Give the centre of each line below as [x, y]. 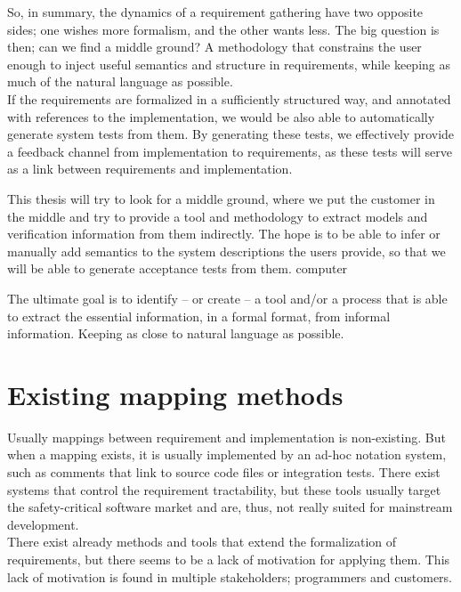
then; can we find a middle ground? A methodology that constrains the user [214, 47]
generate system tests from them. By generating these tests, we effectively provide [231, 134]
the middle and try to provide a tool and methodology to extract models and [218, 216]
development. [43, 524]
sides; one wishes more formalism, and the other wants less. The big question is [223, 29]
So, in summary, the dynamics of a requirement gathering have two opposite [215, 12]
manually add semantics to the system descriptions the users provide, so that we [226, 251]
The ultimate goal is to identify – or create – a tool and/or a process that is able [227, 298]
